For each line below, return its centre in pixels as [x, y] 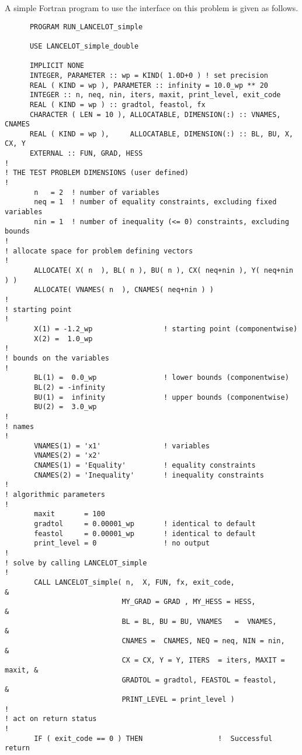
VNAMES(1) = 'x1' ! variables [122, 446]
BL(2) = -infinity [70, 387]
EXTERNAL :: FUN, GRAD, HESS [86, 154]
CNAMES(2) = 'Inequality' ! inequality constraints [149, 475]
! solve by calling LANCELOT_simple [76, 563]
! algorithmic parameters [55, 495]
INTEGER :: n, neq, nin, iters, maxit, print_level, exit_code [155, 95]
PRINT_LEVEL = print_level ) [178, 699]
